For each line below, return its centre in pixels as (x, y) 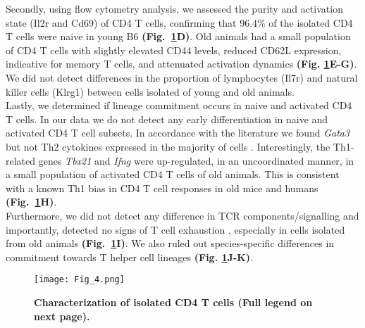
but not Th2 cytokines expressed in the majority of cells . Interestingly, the (168, 146)
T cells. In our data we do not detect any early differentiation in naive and (167, 119)
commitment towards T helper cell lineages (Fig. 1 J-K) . (130, 257)
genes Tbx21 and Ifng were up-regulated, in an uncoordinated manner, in (196, 160)
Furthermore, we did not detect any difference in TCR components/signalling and (182, 215)
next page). (62, 316)
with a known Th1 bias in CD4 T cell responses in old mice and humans (162, 188)
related (21, 160)
